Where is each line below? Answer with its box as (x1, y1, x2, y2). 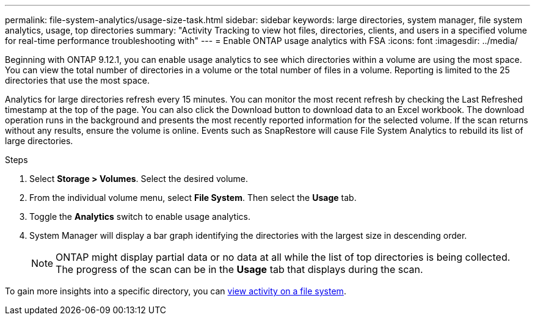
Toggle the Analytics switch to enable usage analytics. (29, 211, 250, 222)
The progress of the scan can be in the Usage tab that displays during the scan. (56, 263, 423, 275)
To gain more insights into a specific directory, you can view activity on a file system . (5, 286, 346, 296)
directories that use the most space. (5, 75, 150, 85)
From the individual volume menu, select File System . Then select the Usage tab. (29, 192, 357, 203)
